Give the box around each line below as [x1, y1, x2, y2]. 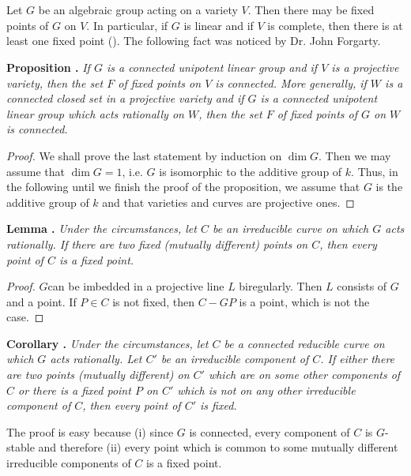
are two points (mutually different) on [6, 366, 190, 383]
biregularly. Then [239, 278, 322, 294]
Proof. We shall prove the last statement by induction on [6, 147, 282, 163]
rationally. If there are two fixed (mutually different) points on [6, 235, 308, 252]
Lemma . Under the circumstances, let [6, 220, 197, 237]
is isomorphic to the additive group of [159, 163, 342, 179]
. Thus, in [351, 163, 398, 179]
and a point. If [6, 293, 77, 309]
